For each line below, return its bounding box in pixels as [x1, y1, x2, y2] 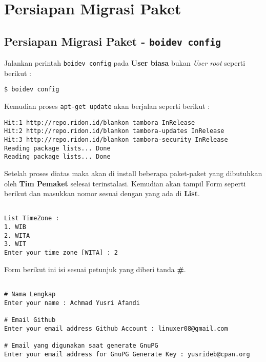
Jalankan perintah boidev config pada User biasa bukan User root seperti [4, 58, 245, 68]
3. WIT [4, 240, 26, 248]
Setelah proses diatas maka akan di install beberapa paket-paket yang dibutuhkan [4, 168, 262, 178]
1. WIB [4, 223, 26, 231]
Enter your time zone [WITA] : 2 [4, 249, 118, 257]
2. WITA [4, 232, 30, 239]
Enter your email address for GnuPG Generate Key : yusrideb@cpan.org [4, 350, 250, 358]
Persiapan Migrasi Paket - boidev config [4, 33, 221, 49]
